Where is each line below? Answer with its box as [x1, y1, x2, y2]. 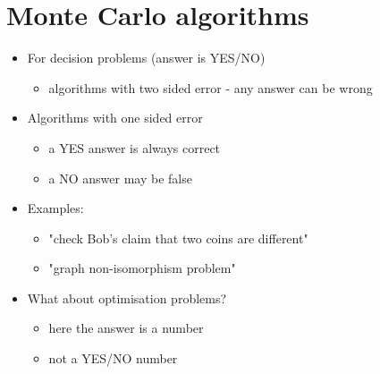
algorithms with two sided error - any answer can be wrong [48, 78, 373, 97]
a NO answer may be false [48, 168, 192, 187]
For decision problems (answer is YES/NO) [27, 48, 266, 67]
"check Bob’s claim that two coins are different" [48, 228, 308, 247]
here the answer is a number [48, 319, 204, 337]
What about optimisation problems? [27, 288, 227, 307]
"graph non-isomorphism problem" [48, 259, 236, 277]
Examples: [27, 199, 84, 217]
